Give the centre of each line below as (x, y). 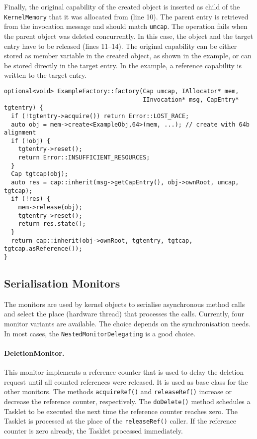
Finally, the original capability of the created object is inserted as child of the (122, 6)
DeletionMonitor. (34, 353)
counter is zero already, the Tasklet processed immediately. (93, 430)
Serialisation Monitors (62, 283)
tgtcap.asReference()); (43, 249)
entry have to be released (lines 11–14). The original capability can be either (121, 46)
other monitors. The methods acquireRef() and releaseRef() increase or (118, 391)
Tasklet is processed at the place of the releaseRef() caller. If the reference (120, 421)
